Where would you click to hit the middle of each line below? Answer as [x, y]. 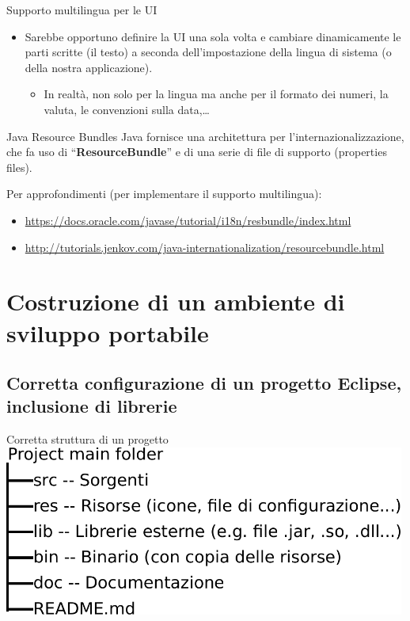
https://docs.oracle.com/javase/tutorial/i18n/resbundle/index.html [188, 220]
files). [19, 167]
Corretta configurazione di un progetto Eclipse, [204, 383]
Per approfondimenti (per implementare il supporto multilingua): [164, 194]
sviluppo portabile [108, 332]
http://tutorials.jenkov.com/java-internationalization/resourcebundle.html [205, 247]
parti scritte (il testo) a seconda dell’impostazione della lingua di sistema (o [208, 52]
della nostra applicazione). [89, 67]
